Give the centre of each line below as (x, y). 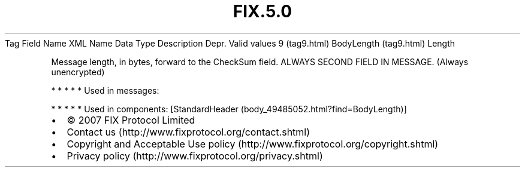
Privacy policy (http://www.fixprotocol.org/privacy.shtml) (195, 156)
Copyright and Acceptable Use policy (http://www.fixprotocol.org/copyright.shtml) (253, 144)
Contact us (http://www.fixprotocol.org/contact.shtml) (188, 132)
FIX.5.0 (262, 11)
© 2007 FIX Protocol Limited (131, 120)
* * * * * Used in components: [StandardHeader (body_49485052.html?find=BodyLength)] (229, 109)
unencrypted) (78, 72)
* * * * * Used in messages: (105, 90)
